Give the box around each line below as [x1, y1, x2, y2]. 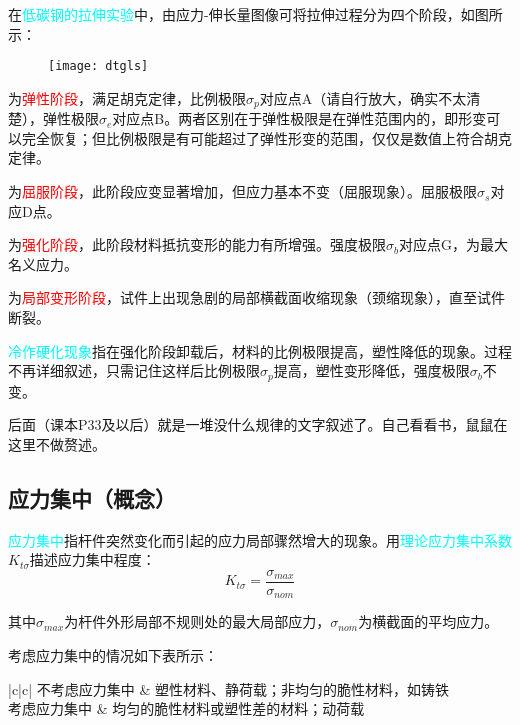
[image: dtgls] [48, 59, 149, 74]
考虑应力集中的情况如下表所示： [8, 644, 218, 665]
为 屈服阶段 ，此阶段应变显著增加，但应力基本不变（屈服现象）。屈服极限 [8, 181, 477, 202]
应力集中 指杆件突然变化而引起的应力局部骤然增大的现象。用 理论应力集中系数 [8, 529, 512, 550]
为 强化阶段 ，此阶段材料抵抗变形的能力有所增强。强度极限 [8, 234, 386, 255]
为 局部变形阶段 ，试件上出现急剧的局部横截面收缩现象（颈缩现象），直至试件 [8, 287, 505, 308]
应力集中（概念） [8, 482, 176, 513]
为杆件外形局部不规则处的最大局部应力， [64, 611, 331, 632]
